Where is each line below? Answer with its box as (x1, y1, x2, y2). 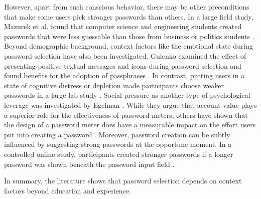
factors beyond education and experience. (4, 185, 131, 195)
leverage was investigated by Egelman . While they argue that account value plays (4, 99, 257, 110)
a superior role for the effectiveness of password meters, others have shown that (4, 109, 248, 120)
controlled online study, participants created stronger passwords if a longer (4, 148, 233, 159)
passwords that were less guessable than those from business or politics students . (4, 31, 254, 41)
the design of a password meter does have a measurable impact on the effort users (4, 119, 256, 130)
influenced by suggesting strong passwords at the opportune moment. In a (4, 139, 232, 149)
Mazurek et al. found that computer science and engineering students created (4, 21, 242, 32)
